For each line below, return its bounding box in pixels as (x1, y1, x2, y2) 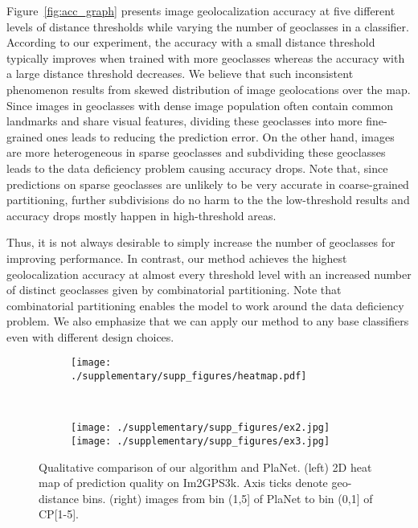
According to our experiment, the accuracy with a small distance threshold (6, 34, 375, 51)
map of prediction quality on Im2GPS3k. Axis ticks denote (39, 474, 328, 491)
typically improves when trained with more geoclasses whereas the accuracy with (6, 49, 405, 66)
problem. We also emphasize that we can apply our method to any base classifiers (6, 313, 409, 329)
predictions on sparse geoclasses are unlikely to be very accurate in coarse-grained (6, 175, 409, 192)
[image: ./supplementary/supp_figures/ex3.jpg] (71, 436, 330, 448)
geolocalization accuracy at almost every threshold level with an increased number (6, 265, 412, 282)
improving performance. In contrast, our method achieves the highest (6, 249, 347, 266)
